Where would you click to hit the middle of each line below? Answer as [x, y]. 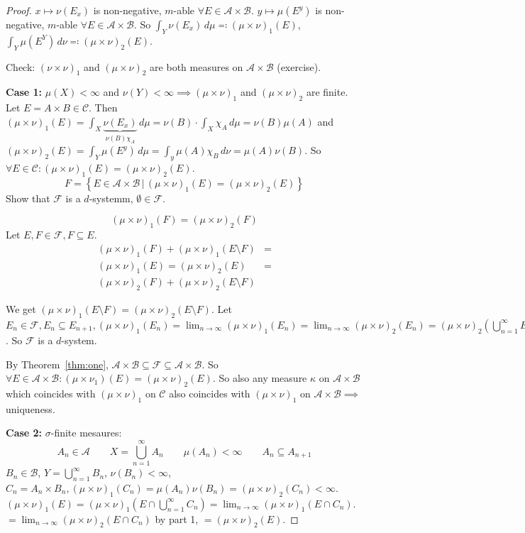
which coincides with [51, 393]
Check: [21, 66]
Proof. [19, 10]
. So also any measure [260, 378]
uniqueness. [31, 408]
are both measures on [197, 66]
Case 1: [24, 92]
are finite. [327, 92]
